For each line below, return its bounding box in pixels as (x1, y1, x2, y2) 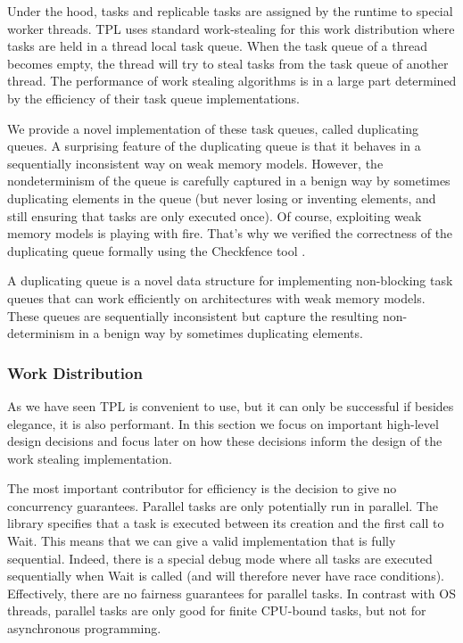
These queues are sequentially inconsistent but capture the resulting (7, 306, 379, 325)
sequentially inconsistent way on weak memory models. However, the (7, 153, 384, 172)
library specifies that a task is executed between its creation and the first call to (7, 514, 444, 532)
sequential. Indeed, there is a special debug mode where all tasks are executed (7, 548, 433, 567)
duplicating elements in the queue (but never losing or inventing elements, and (7, 188, 436, 207)
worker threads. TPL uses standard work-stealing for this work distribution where (7, 19, 455, 37)
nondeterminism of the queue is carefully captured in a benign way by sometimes (7, 171, 451, 190)
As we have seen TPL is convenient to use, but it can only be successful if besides (7, 396, 454, 415)
